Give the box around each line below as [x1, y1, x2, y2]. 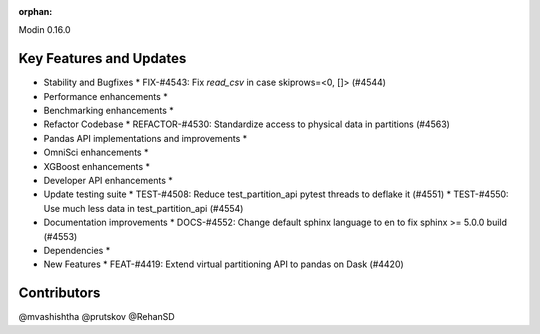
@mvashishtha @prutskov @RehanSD [18, 311, 175, 323]
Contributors [18, 285, 101, 302]
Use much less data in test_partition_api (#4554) [43, 202, 244, 214]
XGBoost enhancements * [43, 160, 150, 172]
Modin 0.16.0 [18, 24, 71, 36]
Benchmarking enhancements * [43, 105, 174, 117]
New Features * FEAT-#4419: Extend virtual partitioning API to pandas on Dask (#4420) [43, 258, 404, 270]
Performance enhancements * [43, 90, 169, 102]
